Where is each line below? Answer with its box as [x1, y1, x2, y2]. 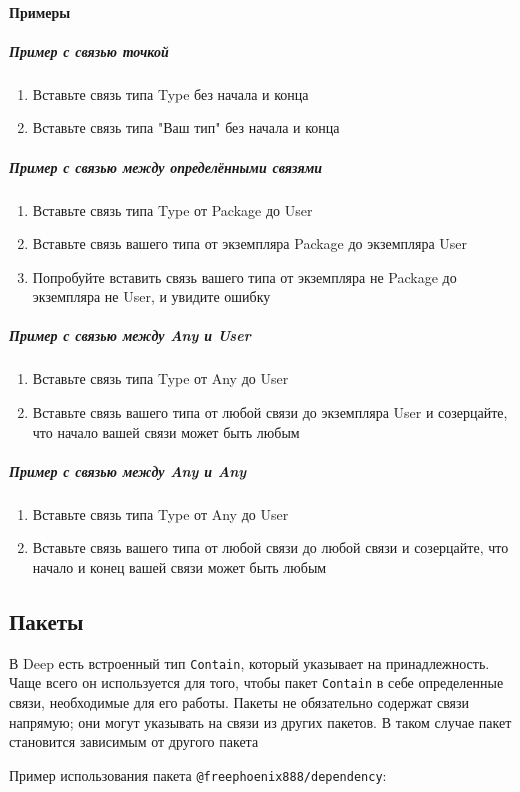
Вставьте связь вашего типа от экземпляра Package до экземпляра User [32, 233, 468, 254]
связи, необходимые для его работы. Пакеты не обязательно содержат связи [9, 692, 470, 713]
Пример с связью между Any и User [9, 325, 251, 346]
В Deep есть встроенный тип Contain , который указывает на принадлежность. [9, 652, 490, 673]
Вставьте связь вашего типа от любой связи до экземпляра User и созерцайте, [32, 402, 508, 423]
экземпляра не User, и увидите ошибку [32, 286, 271, 307]
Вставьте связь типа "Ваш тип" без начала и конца [32, 117, 340, 138]
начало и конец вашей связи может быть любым [32, 556, 327, 577]
